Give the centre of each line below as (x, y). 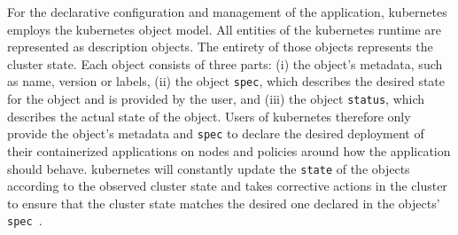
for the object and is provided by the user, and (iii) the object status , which (216, 99)
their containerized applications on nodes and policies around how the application (229, 150)
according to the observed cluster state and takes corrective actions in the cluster (227, 186)
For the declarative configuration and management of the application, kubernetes (227, 12)
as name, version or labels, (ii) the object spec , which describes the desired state (226, 81)
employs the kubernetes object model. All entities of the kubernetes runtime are (225, 29)
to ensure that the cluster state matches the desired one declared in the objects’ (224, 203)
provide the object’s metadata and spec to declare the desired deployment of (216, 133)
